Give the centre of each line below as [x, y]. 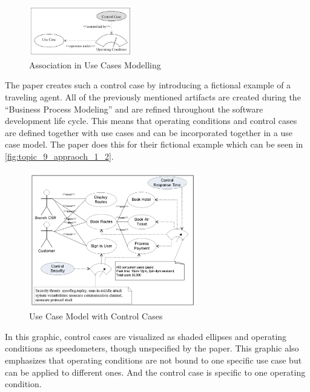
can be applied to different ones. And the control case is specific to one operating [155, 372]
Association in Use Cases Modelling [95, 64]
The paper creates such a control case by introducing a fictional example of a [148, 85]
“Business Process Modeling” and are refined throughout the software [134, 109]
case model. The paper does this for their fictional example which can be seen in [154, 144]
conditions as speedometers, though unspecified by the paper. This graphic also [152, 348]
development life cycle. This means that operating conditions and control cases [151, 121]
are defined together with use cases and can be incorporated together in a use [149, 132]
